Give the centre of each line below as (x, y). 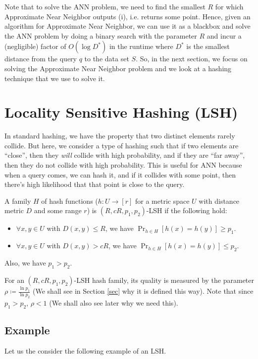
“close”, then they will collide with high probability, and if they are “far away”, (125, 155)
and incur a (224, 35)
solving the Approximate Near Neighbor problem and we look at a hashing (118, 68)
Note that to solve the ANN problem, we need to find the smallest (105, 6)
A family (18, 201)
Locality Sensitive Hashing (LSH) (121, 112)
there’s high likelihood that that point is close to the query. (95, 184)
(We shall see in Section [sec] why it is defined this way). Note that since (143, 291)
